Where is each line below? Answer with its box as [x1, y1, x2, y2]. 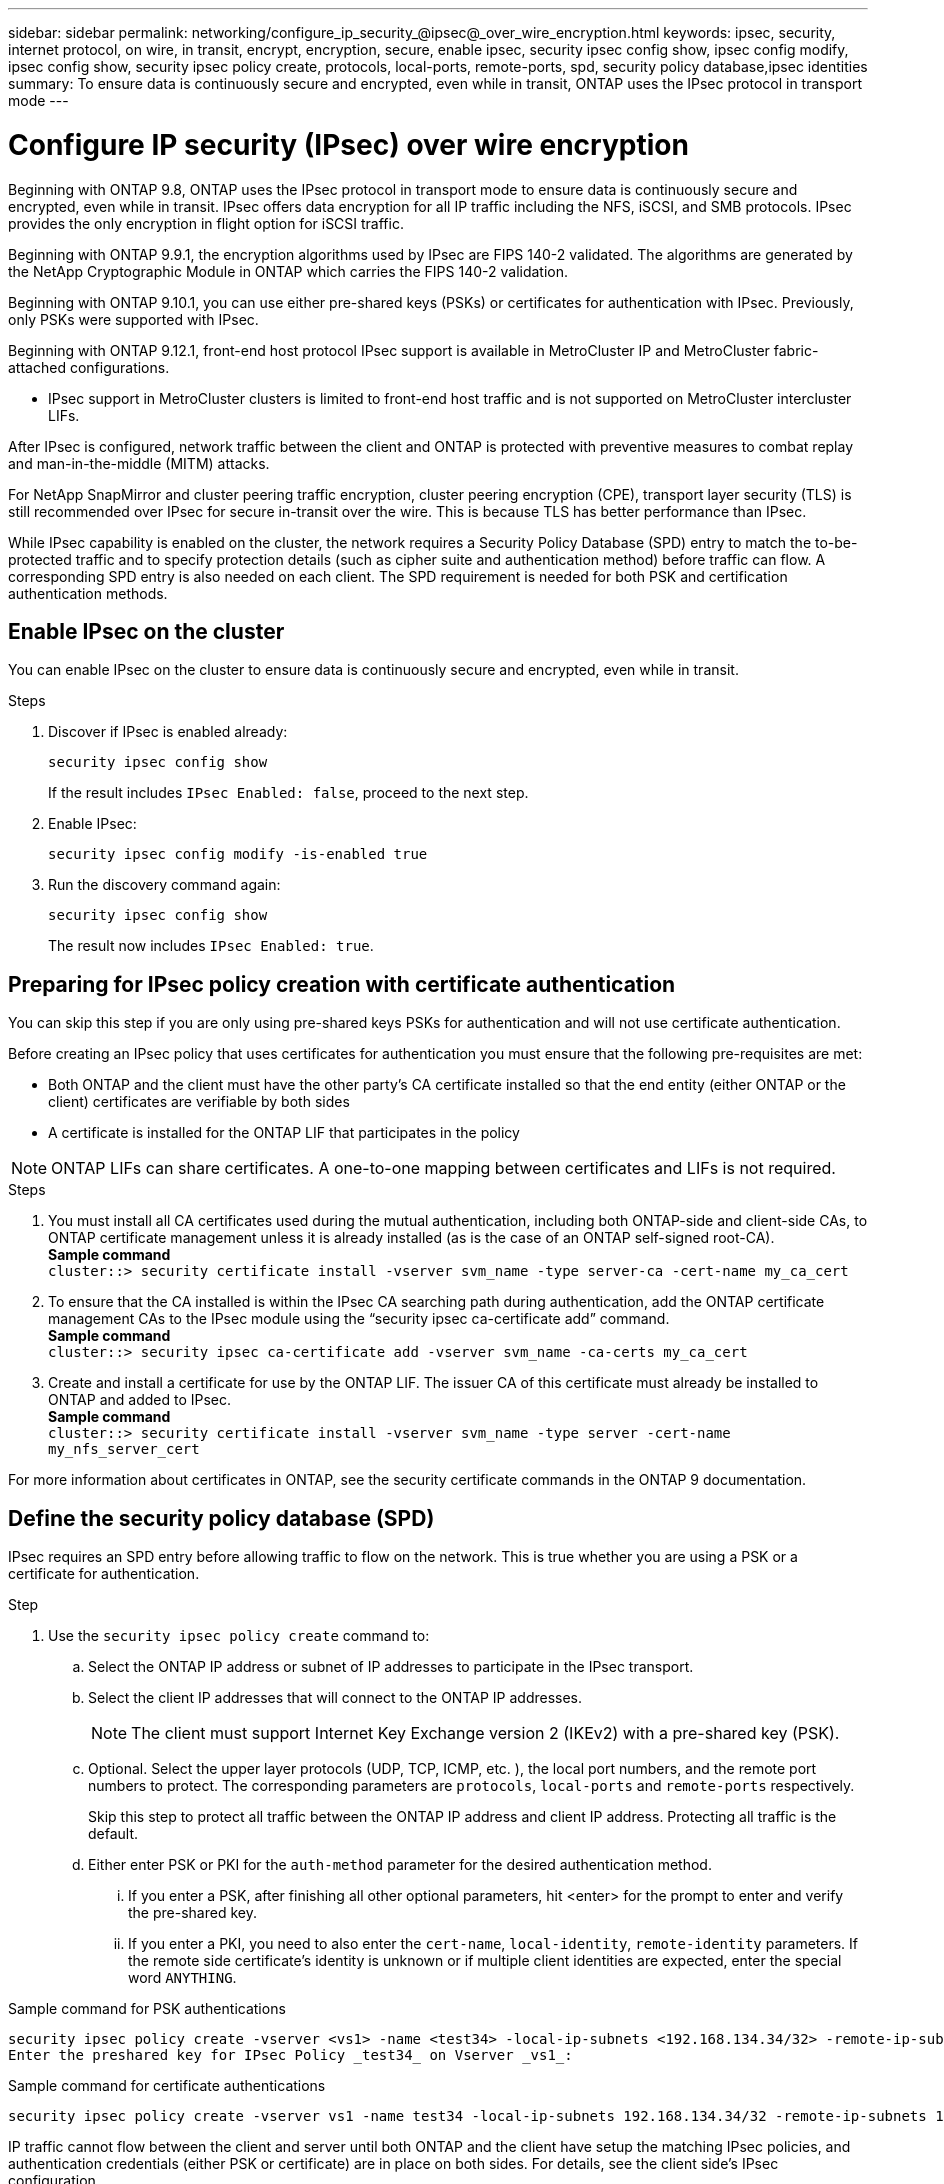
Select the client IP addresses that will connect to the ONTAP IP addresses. [88, 1689, 583, 1707]
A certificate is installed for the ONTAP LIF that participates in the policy [48, 1124, 520, 1142]
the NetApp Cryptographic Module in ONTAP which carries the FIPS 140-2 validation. [8, 262, 569, 280]
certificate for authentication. [8, 1565, 200, 1583]
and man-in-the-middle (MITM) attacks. [8, 454, 270, 472]
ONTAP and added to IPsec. [48, 1391, 232, 1409]
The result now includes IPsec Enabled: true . [48, 937, 374, 955]
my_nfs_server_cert [48, 1441, 200, 1458]
